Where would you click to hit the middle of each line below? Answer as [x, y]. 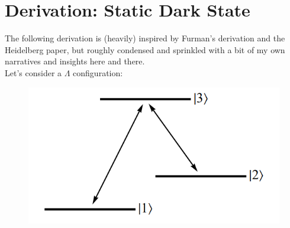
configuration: [98, 72]
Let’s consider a [33, 72]
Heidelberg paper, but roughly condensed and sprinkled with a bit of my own [145, 49]
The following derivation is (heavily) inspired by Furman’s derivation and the [145, 38]
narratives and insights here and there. [75, 61]
